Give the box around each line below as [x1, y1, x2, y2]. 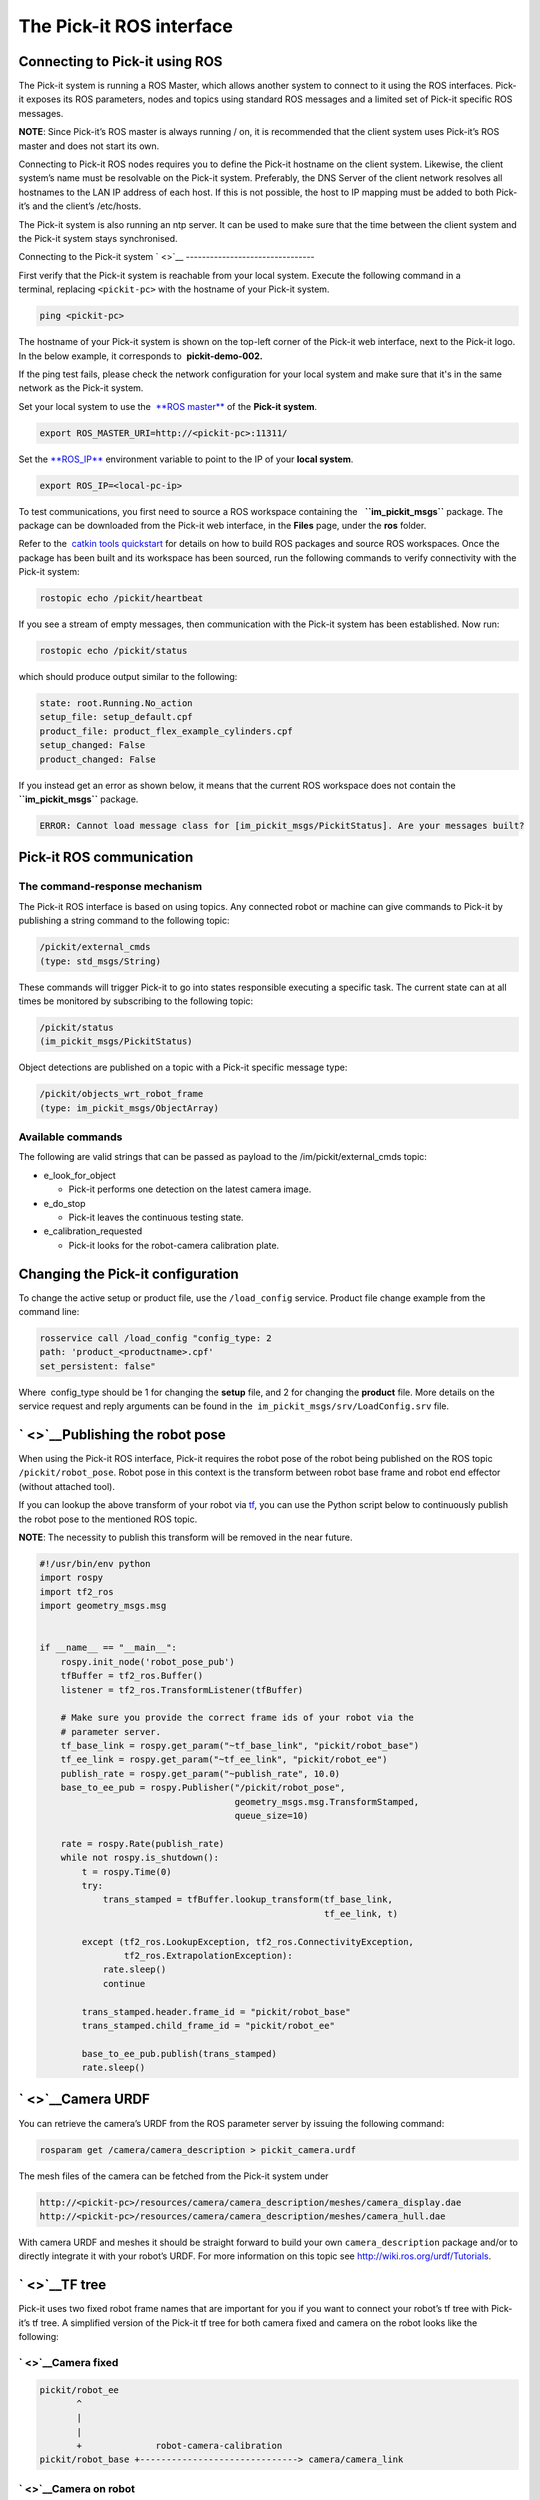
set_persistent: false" [39, 1360, 157, 1372]
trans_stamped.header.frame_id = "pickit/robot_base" [81, 2006, 351, 2017]
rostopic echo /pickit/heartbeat [39, 593, 204, 604]
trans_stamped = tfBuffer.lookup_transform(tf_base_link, [102, 1894, 394, 1905]
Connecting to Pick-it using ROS [18, 53, 223, 70]
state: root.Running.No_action [39, 698, 194, 709]
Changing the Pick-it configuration [18, 1265, 239, 1282]
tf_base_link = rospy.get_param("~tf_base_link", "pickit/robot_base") [60, 1740, 420, 1752]
